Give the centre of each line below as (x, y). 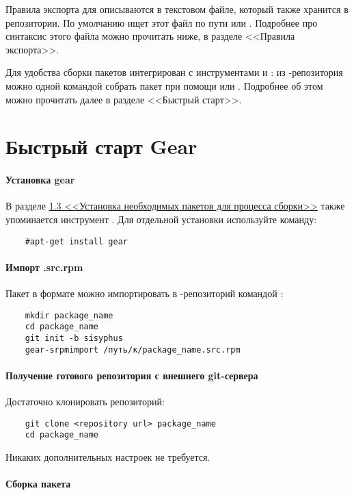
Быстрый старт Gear (101, 146)
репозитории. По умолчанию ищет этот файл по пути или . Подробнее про (162, 22)
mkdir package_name (69, 315)
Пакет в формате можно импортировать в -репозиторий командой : (145, 293)
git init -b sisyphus (74, 338)
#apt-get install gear (76, 241)
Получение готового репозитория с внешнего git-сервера (132, 375)
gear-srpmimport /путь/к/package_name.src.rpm (133, 350)
